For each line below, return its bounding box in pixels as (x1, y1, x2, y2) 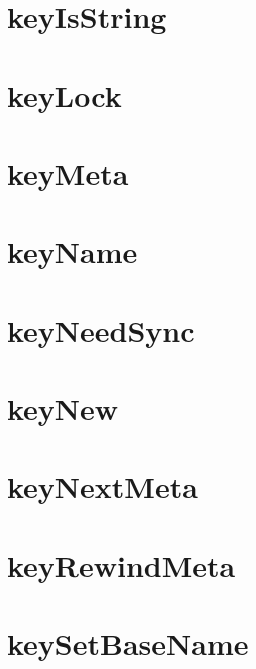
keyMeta (7, 152, 129, 193)
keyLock (7, 74, 122, 115)
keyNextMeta (7, 466, 198, 507)
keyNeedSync (7, 309, 195, 350)
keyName (7, 231, 138, 272)
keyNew (7, 388, 119, 429)
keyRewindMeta (7, 544, 236, 585)
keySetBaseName (7, 623, 249, 664)
